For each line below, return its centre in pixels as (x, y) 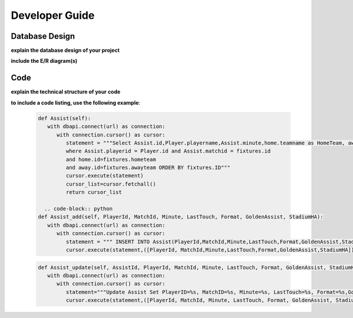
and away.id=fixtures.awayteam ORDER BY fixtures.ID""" (148, 168)
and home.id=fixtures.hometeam (111, 159)
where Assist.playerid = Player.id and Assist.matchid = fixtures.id (168, 151)
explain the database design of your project (65, 51)
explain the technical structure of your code (66, 92)
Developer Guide (53, 15)
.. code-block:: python (79, 209)
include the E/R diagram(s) (44, 61)
